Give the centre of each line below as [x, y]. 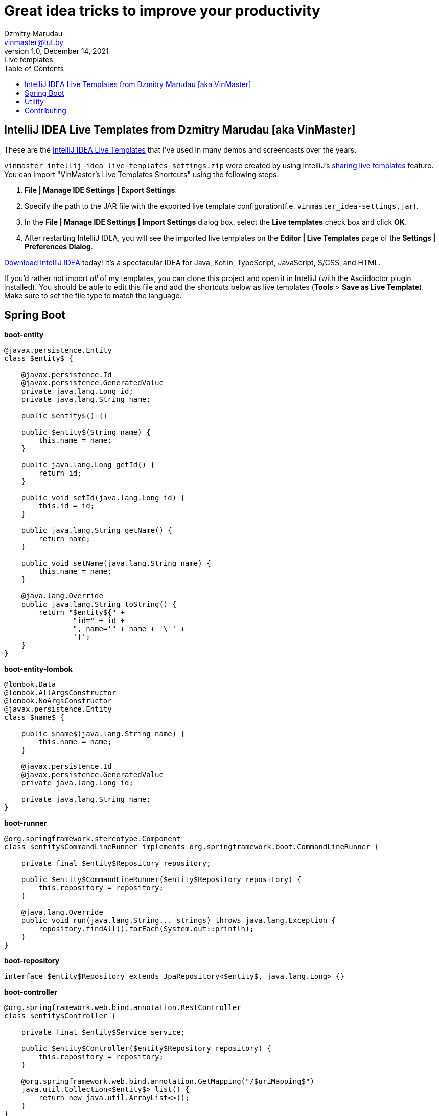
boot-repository [32, 961]
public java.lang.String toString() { [99, 604]
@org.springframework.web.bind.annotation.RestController [123, 1008]
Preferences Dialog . [59, 246]
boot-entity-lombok [38, 669]
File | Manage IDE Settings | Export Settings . [101, 190]
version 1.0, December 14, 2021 [56, 51]
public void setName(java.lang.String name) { [116, 563]
